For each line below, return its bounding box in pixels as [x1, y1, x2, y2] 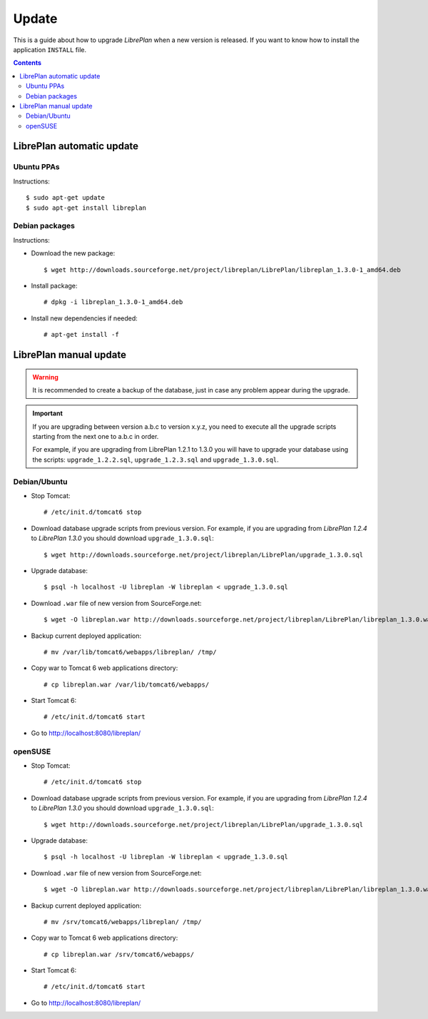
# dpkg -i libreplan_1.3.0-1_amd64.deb [44, 298, 183, 306]
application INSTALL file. [13, 45, 87, 54]
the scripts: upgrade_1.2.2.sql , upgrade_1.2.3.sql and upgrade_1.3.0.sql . [32, 455, 280, 464]
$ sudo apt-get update [26, 193, 106, 202]
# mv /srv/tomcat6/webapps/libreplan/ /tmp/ [44, 918, 203, 926]
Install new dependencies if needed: [31, 314, 138, 323]
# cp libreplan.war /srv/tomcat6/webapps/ [44, 950, 195, 958]
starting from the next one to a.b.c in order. [32, 432, 159, 441]
